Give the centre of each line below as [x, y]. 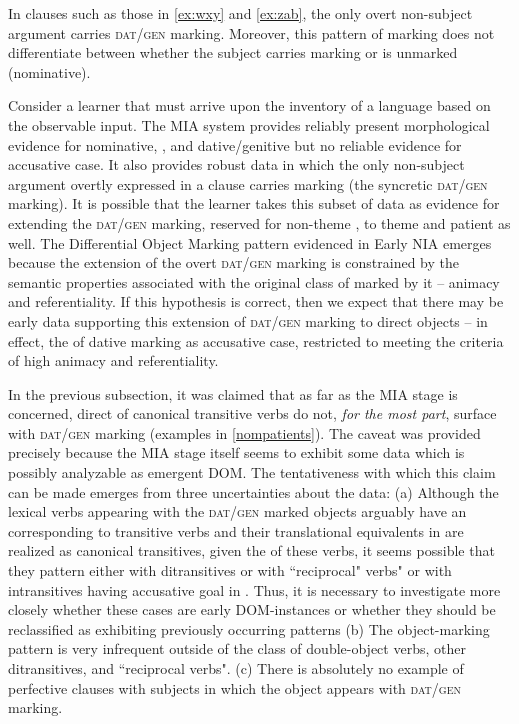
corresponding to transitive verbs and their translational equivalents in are [236, 530]
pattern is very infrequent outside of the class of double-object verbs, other [237, 648]
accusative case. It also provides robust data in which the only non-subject [236, 164]
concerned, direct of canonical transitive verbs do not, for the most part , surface [252, 413]
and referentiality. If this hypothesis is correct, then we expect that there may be [256, 301]
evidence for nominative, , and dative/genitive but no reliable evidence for [235, 144]
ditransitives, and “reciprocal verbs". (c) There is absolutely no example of [236, 668]
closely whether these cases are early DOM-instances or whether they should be [252, 609]
